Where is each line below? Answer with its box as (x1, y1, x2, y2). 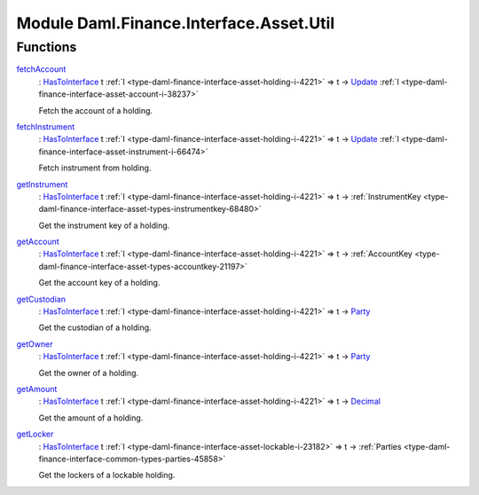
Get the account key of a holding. (38, 278, 161, 288)
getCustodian (16, 294, 67, 304)
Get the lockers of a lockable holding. (38, 470, 176, 481)
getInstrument (16, 178, 68, 190)
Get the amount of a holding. (38, 412, 144, 423)
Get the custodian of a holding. (38, 322, 152, 333)
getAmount (16, 383, 58, 394)
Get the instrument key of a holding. (38, 220, 170, 231)
